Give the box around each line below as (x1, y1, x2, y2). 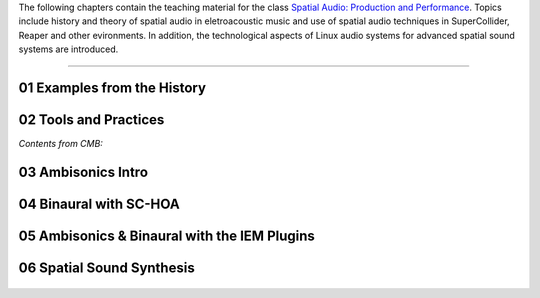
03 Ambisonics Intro (18, 163, 149, 180)
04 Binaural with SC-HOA (18, 195, 180, 212)
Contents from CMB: (18, 138, 104, 150)
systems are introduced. (18, 43, 119, 55)
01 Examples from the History (18, 79, 207, 96)
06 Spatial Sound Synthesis (18, 259, 195, 276)
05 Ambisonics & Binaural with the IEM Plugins (18, 227, 315, 244)
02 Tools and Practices (18, 111, 165, 128)
